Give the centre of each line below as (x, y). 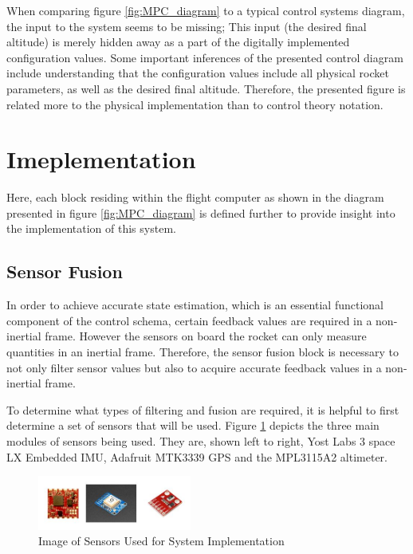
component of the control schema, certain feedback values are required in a (189, 320)
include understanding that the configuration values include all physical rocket (198, 73)
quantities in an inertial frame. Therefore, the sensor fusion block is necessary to (203, 352)
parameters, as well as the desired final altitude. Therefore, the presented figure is (206, 88)
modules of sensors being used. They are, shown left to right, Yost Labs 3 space (201, 441)
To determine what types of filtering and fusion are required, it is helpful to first (203, 409)
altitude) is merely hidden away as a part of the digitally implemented (178, 42)
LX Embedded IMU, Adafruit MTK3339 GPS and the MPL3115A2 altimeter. (197, 456)
